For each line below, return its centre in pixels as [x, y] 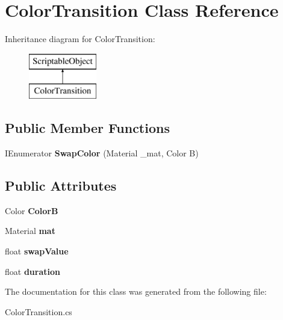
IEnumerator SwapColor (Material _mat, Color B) [102, 153]
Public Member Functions [87, 128]
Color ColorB [32, 210]
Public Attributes [61, 186]
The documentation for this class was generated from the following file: [136, 291]
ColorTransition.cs [39, 311]
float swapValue [37, 251]
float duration [33, 271]
